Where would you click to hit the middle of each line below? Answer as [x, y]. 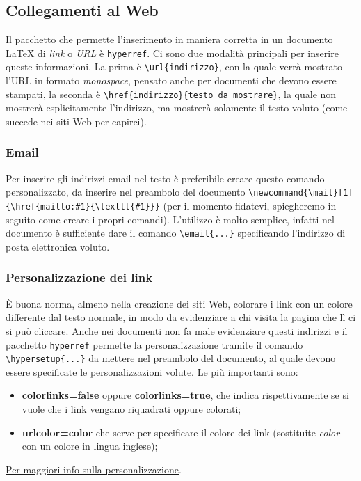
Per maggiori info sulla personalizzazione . [94, 469]
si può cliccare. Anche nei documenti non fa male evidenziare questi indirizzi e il [177, 330]
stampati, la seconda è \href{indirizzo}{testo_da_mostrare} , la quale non [171, 94]
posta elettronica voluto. [58, 246]
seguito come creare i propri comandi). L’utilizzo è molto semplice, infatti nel [170, 219]
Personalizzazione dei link [79, 277]
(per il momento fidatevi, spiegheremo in [250, 206]
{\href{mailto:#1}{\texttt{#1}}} [83, 207]
